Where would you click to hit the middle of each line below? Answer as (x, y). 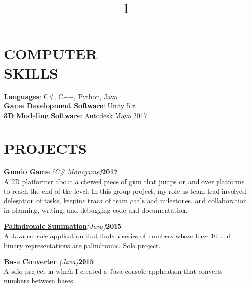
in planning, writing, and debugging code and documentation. (96, 210)
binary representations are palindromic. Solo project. (82, 245)
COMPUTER (51, 54)
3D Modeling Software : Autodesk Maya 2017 (75, 115)
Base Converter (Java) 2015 (49, 262)
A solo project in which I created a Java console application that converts (113, 271)
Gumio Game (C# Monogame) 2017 (61, 172)
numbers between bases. (40, 280)
